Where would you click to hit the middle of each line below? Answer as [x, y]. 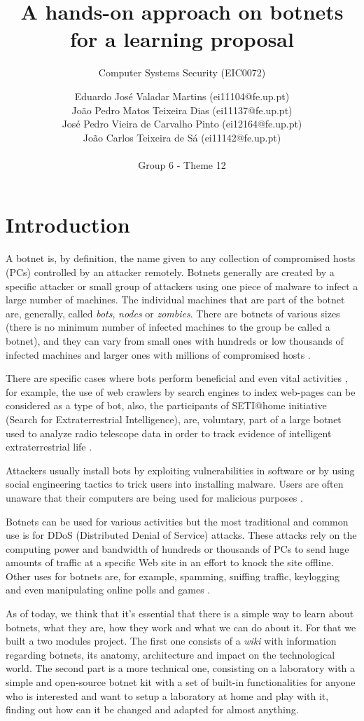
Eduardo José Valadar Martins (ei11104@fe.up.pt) [182, 96]
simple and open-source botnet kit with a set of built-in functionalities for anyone [181, 682]
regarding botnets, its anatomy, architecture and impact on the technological [170, 654]
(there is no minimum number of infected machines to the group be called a [168, 327]
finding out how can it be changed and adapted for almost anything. [152, 709]
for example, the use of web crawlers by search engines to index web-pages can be [181, 391]
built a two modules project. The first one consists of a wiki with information [171, 641]
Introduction [68, 225]
